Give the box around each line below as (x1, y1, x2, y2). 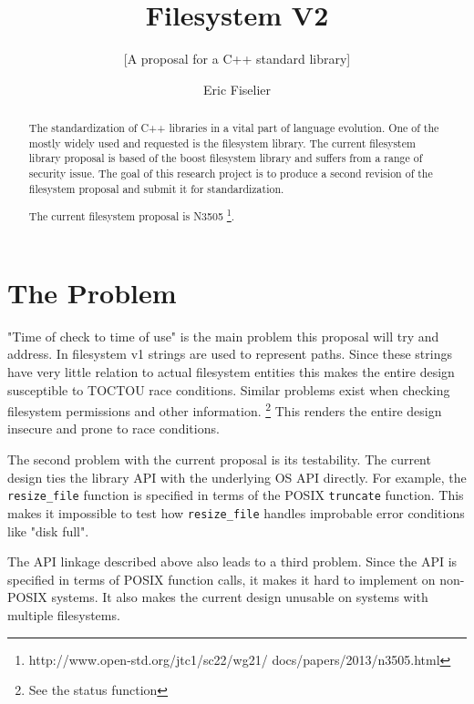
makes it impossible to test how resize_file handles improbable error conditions (7, 503, 465, 522)
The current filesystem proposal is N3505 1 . (28, 206, 235, 224)
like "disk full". (7, 521, 89, 540)
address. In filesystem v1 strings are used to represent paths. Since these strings (7, 344, 452, 363)
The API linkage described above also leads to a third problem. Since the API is (7, 552, 458, 571)
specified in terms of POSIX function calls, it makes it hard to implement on (7, 569, 436, 588)
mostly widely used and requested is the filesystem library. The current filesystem (28, 135, 416, 150)
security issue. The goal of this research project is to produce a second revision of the (28, 166, 433, 181)
